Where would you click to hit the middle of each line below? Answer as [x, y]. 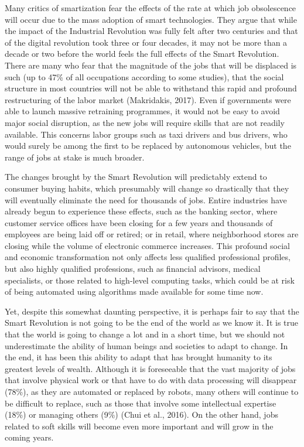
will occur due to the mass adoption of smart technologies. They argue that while [151, 19]
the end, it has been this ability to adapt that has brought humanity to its [139, 357]
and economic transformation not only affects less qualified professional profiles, [148, 257]
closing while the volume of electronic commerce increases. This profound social [147, 245]
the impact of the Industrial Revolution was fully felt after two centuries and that [151, 31]
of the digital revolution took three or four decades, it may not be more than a [146, 42]
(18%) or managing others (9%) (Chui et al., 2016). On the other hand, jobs [141, 414]
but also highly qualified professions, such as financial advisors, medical [133, 269]
